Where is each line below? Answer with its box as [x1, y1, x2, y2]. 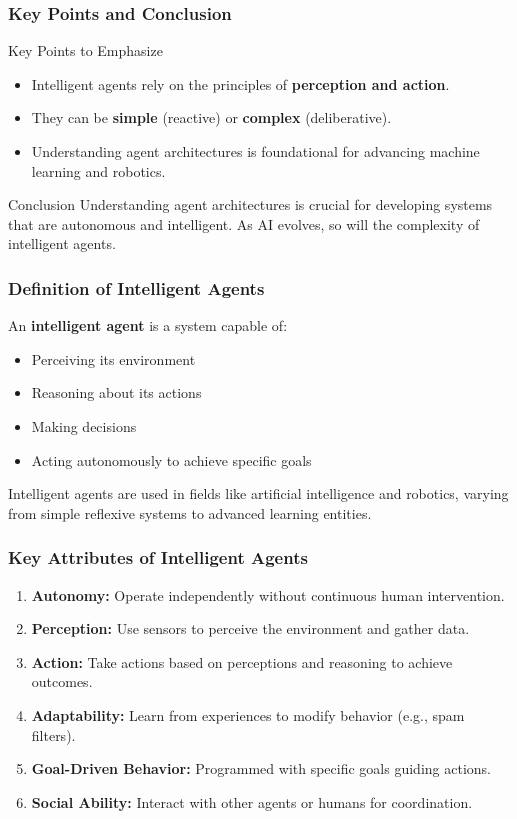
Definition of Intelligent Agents [8, 275, 265, 300]
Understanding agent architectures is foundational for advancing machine [31, 141, 480, 161]
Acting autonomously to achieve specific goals [31, 449, 312, 470]
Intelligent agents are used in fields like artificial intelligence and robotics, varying [8, 483, 509, 504]
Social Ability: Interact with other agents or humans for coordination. [31, 791, 473, 812]
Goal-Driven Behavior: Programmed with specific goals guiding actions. [31, 758, 491, 779]
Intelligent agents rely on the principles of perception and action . [31, 73, 450, 94]
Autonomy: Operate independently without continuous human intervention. [31, 584, 505, 605]
